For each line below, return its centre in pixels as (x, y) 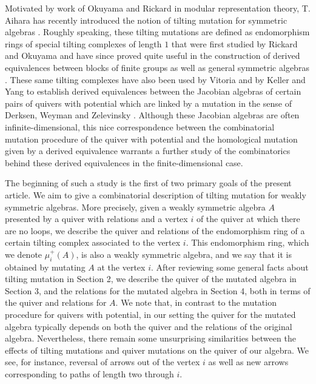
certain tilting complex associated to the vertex (93, 242)
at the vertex (121, 267)
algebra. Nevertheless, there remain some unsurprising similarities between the (150, 338)
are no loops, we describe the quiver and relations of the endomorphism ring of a (155, 230)
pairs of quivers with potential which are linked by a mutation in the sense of (148, 103)
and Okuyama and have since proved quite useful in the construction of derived (153, 56)
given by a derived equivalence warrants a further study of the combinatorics (148, 151)
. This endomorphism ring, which (247, 242)
